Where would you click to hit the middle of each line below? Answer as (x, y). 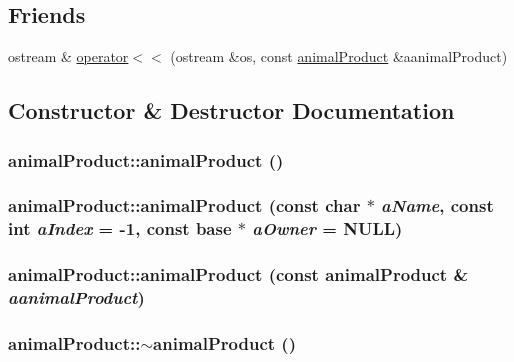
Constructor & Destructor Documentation (231, 110)
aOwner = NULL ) (327, 228)
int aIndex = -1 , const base (120, 228)
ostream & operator (68, 56)
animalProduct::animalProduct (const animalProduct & (238, 274)
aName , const (437, 205)
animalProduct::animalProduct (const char (184, 205)
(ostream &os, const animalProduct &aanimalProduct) (339, 56)
